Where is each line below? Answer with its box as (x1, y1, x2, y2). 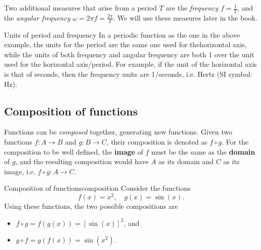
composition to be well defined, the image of (4, 146, 144, 157)
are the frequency (165, 3, 219, 13)
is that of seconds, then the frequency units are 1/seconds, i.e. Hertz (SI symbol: (4, 69, 252, 79)
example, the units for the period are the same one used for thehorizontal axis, (4, 39, 247, 50)
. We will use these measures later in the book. (113, 12, 257, 23)
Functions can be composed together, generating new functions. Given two (4, 127, 232, 137)
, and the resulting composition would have (15, 156, 149, 167)
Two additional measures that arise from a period (4, 3, 157, 13)
